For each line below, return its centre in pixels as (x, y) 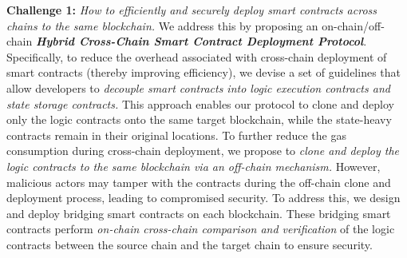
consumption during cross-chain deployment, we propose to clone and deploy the (203, 151)
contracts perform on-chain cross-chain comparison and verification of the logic (201, 229)
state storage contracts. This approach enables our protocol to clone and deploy (200, 103)
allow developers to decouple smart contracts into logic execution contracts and (198, 87)
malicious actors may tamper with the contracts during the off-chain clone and (199, 182)
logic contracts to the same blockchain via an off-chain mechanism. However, (194, 166)
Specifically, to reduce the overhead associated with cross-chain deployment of (197, 56)
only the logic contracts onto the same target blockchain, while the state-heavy (199, 119)
